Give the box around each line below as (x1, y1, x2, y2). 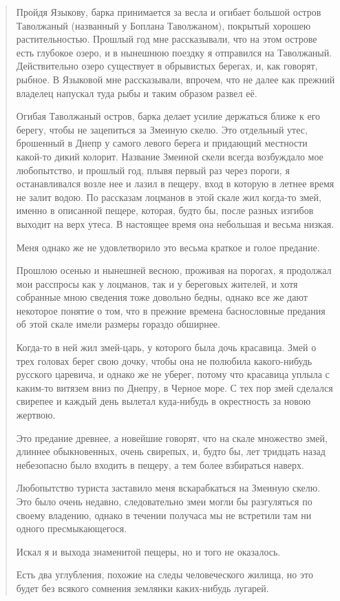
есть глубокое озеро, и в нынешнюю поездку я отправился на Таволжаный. (16, 45, 332, 59)
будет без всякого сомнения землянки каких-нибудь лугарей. (16, 580, 269, 595)
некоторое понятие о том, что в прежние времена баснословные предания (16, 303, 326, 317)
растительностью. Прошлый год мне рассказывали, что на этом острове (16, 32, 317, 46)
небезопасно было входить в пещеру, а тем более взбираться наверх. (16, 457, 304, 472)
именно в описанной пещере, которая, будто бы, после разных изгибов (16, 203, 314, 218)
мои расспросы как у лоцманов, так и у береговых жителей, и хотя (16, 276, 298, 291)
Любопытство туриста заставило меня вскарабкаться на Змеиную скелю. (16, 481, 321, 495)
